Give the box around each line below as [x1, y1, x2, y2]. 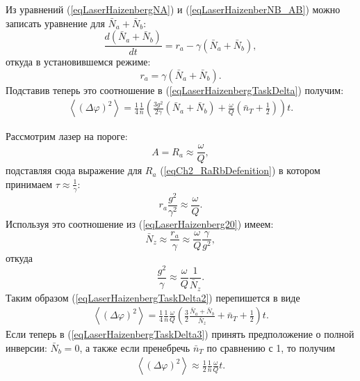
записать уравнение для [6, 15, 105, 30]
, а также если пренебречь [79, 340, 190, 355]
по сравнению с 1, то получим [206, 340, 336, 355]
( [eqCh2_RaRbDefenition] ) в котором [160, 163, 320, 178]
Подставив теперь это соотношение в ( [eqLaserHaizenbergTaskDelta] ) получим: [6, 82, 344, 97]
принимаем [6, 176, 53, 191]
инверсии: [6, 340, 47, 355]
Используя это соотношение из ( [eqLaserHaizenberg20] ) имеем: [6, 216, 274, 231]
